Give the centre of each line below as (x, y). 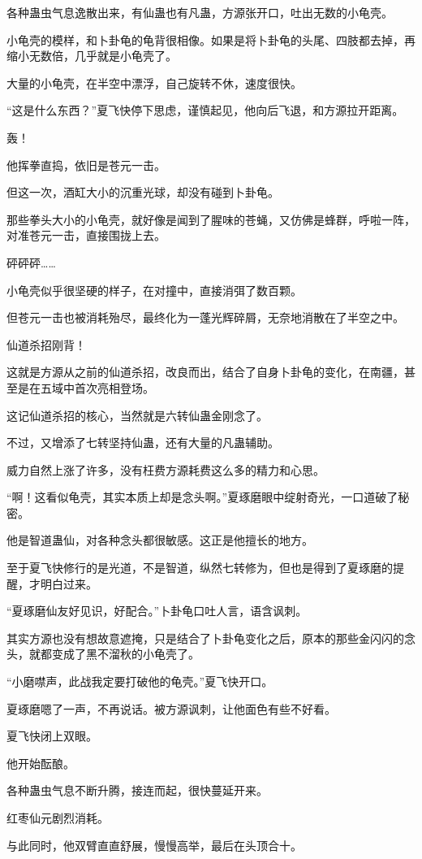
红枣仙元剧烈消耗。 (58, 818)
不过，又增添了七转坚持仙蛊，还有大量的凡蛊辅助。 (143, 443)
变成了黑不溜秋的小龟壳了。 (125, 654)
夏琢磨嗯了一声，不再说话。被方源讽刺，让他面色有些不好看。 (171, 708)
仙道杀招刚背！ (46, 344)
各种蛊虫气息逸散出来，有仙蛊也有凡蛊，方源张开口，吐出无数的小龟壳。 (200, 12)
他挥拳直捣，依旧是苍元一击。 (86, 165)
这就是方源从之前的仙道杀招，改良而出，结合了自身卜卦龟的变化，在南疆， (205, 372)
